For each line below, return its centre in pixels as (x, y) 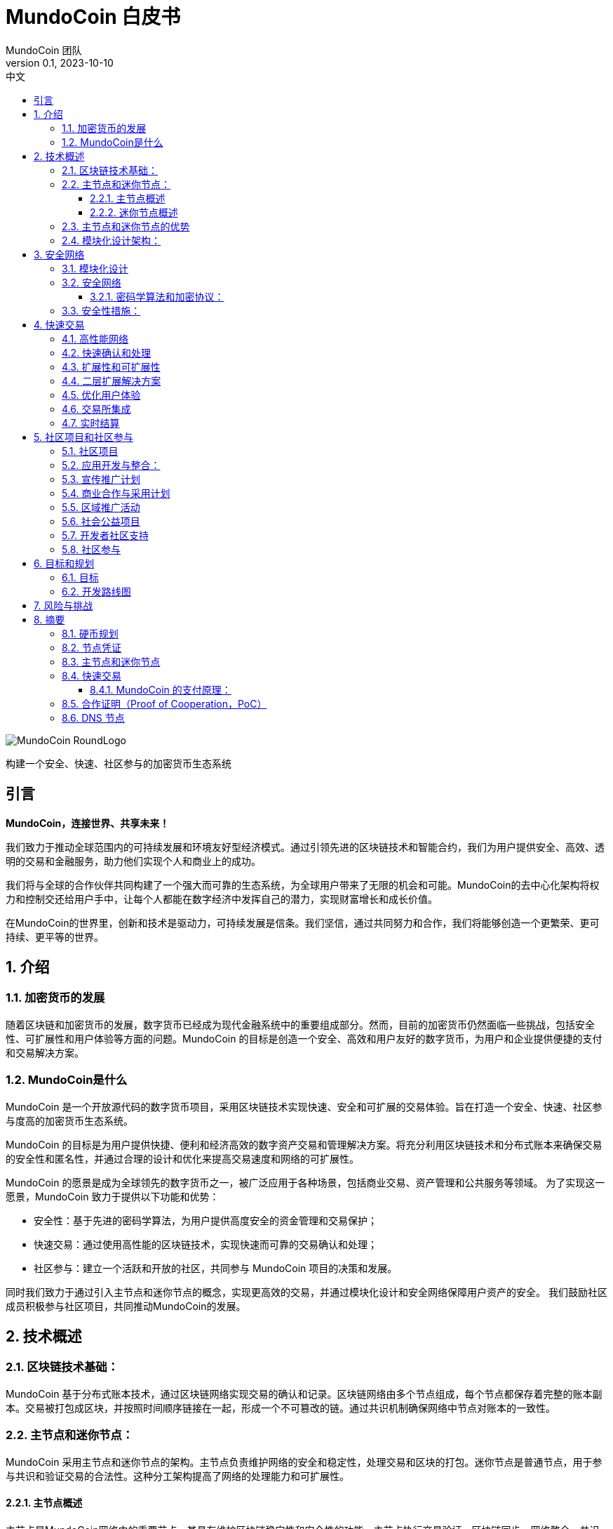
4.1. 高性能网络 (95, 338)
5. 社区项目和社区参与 (83, 437)
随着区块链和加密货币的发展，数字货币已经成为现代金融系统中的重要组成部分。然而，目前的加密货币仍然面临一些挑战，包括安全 (300, 1024)
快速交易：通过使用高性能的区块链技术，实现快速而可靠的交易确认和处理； (206, 1244)
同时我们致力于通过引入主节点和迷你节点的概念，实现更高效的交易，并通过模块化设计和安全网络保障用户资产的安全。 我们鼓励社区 (306, 1292)
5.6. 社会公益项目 (101, 521)
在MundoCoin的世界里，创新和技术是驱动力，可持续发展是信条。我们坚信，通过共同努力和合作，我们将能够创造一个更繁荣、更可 (303, 922)
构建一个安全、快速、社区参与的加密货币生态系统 (119, 763)
